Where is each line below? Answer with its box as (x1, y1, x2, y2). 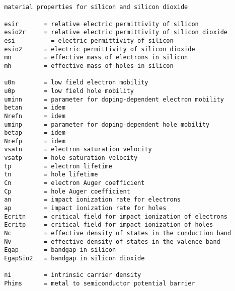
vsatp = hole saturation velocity (4, 154, 138, 162)
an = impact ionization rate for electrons (4, 196, 181, 204)
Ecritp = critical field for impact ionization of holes (4, 221, 213, 229)
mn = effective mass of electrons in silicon (4, 54, 188, 61)
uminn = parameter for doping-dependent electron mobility (4, 95, 224, 103)
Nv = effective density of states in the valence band (4, 238, 220, 245)
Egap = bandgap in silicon (4, 246, 116, 254)
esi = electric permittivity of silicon (4, 37, 174, 44)
